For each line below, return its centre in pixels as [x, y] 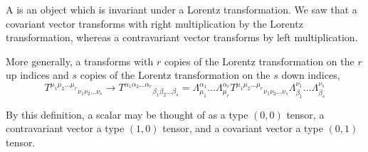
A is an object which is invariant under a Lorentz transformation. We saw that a [182, 9]
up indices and [37, 75]
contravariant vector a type [65, 128]
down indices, [311, 75]
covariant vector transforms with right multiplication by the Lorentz [154, 23]
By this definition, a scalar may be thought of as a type [127, 114]
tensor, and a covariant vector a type [243, 128]
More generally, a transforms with [80, 61]
